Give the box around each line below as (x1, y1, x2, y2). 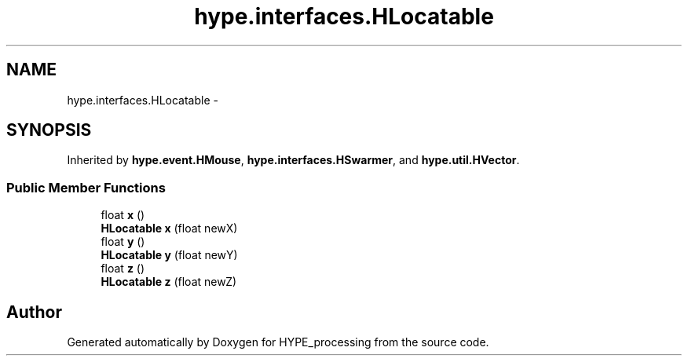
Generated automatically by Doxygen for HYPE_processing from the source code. (67, 335, 489, 349)
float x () (101, 208, 145, 222)
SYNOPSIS (6, 120, 92, 141)
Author (6, 302, 62, 322)
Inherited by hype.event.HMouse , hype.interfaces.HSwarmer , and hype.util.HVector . (67, 153, 520, 167)
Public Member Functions (6, 179, 166, 196)
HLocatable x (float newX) (101, 221, 238, 236)
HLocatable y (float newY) (101, 248, 238, 262)
